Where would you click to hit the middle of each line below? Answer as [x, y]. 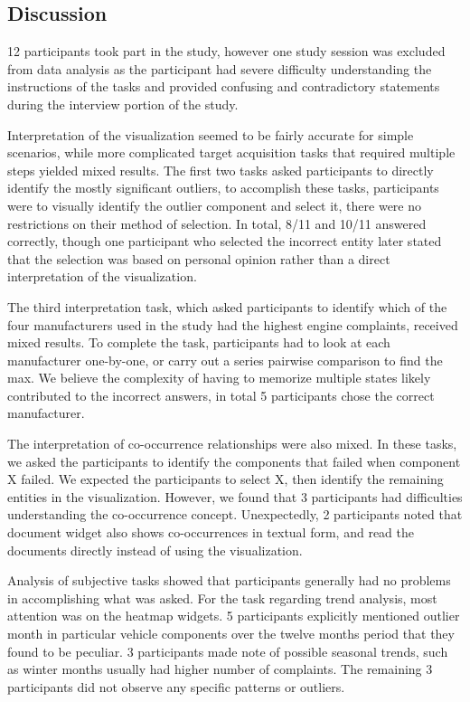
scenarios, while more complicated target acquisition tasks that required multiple [231, 152]
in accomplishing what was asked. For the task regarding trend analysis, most [222, 598]
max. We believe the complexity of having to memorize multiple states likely [219, 378]
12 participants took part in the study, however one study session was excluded [226, 51]
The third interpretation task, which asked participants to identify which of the [227, 306]
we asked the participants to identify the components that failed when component [234, 461]
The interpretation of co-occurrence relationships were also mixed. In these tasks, [232, 444]
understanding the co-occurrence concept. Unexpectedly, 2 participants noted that [235, 514]
